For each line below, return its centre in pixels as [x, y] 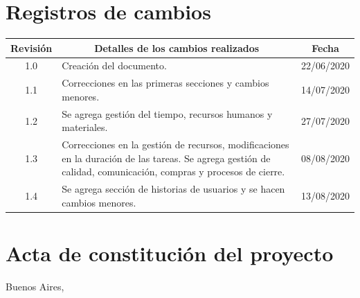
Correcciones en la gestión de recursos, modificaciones [175, 144]
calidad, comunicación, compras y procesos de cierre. [173, 172]
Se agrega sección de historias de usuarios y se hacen [173, 189]
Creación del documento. [114, 65]
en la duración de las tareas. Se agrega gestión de [166, 158]
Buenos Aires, [35, 287]
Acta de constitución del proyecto [170, 253]
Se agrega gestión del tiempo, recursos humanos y [167, 113]
